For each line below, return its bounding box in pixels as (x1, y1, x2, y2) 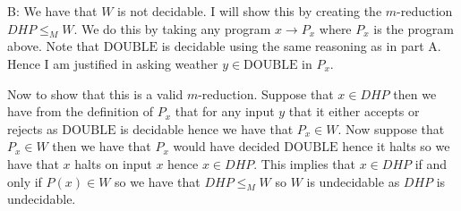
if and (414, 154, 448, 173)
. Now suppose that (337, 119, 445, 138)
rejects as (7, 119, 58, 138)
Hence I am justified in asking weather (7, 54, 218, 72)
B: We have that (7, 2, 98, 20)
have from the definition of (7, 102, 154, 121)
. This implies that (253, 154, 356, 173)
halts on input (74, 154, 152, 173)
